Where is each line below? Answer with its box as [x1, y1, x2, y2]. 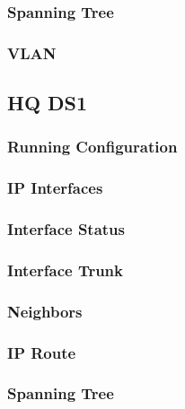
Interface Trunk [7, 258, 123, 281]
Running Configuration [7, 135, 178, 158]
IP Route [7, 341, 76, 363]
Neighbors [7, 300, 83, 322]
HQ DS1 [7, 89, 88, 117]
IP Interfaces [7, 177, 103, 199]
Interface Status [7, 218, 125, 240]
